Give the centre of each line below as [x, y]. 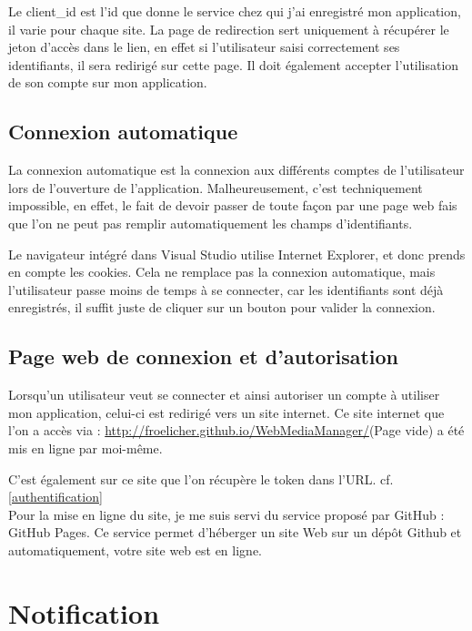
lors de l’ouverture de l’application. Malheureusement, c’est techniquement [216, 187]
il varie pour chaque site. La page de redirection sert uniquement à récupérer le [229, 29]
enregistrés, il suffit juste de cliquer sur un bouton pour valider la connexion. [222, 307]
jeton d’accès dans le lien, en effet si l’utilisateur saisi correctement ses [204, 47]
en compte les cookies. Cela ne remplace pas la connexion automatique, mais [222, 272]
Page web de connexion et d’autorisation [204, 356]
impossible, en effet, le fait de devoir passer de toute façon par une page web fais [233, 205]
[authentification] [55, 497]
